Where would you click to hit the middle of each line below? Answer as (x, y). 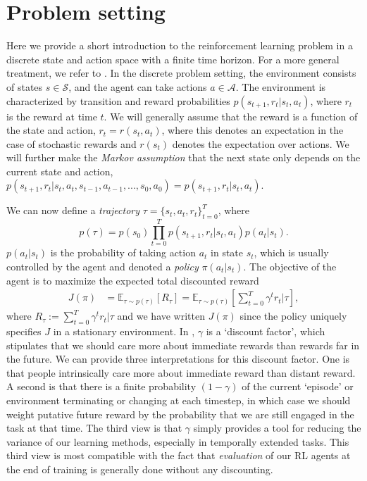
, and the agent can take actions (138, 86)
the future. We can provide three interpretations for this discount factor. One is (178, 359)
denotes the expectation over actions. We (261, 143)
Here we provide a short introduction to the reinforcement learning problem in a (180, 45)
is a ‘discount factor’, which (266, 331)
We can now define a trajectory (73, 210)
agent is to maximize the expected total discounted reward (133, 280)
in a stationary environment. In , (124, 331)
